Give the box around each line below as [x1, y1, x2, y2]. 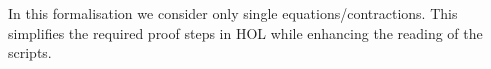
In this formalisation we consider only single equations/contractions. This [8, 3, 458, 23]
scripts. [8, 42, 52, 63]
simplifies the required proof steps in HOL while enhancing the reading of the [8, 22, 483, 43]
